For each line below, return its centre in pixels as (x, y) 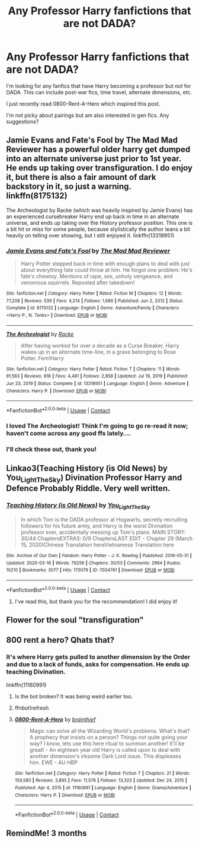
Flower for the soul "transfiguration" (75, 620)
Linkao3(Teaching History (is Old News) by (87, 468)
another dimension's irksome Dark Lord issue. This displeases (105, 756)
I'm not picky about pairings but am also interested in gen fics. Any (88, 115)
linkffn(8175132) (37, 196)
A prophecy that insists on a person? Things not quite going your (108, 737)
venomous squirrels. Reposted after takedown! (78, 282)
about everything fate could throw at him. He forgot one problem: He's (106, 270)
